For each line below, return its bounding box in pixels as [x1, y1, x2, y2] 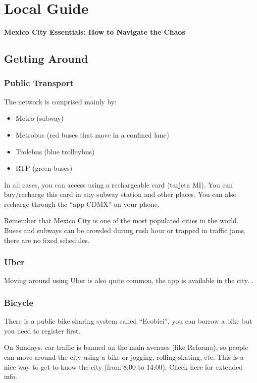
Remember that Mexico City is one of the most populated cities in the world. [4, 215, 239, 226]
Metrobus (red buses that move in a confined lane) [15, 129, 169, 140]
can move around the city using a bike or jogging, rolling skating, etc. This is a [4, 352, 244, 362]
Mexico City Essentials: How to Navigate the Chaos [4, 27, 185, 37]
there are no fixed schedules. [4, 235, 90, 245]
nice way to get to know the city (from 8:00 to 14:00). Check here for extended [4, 361, 243, 372]
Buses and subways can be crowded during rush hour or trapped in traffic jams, [4, 225, 246, 236]
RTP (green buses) [15, 163, 73, 173]
